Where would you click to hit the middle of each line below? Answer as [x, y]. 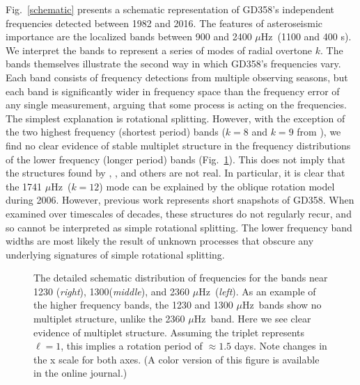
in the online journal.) [80, 373]
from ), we [319, 132]
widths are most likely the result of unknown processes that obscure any [160, 241]
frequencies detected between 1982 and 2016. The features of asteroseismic [164, 23]
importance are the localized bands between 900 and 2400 [129, 36]
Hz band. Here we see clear [252, 319]
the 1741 [24, 186]
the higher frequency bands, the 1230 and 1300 [133, 305]
